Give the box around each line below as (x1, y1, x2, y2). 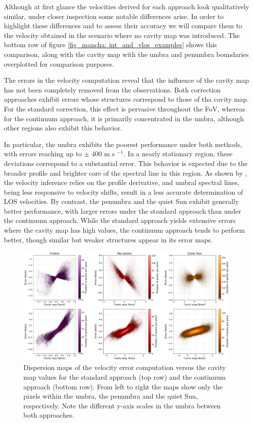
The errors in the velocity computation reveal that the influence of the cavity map (4, 75, 249, 85)
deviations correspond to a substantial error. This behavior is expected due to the (4, 158, 248, 168)
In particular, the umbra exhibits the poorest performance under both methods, (4, 139, 242, 149)
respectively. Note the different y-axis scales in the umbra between (23, 400, 221, 410)
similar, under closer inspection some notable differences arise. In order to (4, 11, 224, 21)
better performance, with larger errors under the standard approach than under (4, 205, 241, 216)
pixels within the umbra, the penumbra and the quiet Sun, (23, 391, 198, 401)
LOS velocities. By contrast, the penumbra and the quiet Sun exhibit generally (4, 196, 239, 206)
